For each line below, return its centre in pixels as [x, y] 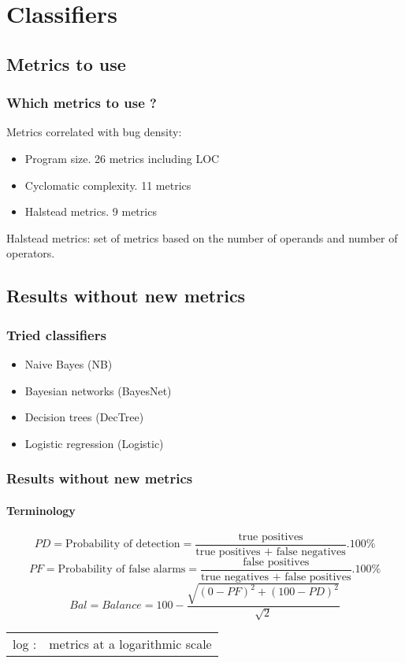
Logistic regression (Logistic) [94, 443]
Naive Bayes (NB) [69, 363]
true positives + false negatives [271, 552]
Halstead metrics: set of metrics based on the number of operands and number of [202, 237]
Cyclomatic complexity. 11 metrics [108, 185]
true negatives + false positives [276, 578]
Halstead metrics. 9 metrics [91, 211]
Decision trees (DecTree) [84, 417]
